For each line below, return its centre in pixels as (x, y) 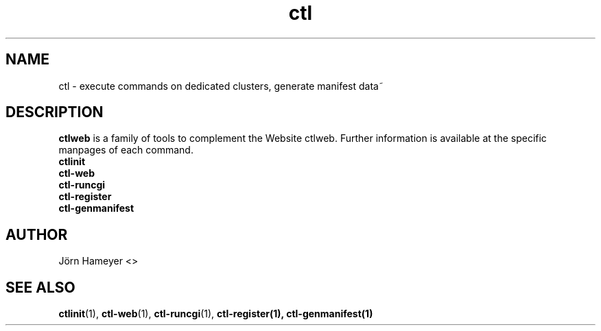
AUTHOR (37, 234)
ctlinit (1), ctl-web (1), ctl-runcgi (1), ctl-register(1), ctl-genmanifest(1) (216, 314)
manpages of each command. (126, 150)
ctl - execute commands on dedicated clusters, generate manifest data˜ (221, 86)
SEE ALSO (40, 287)
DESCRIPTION (55, 112)
